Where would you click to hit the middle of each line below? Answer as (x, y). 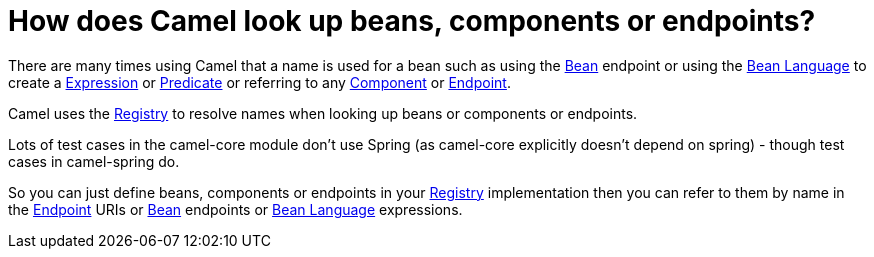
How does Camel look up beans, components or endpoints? (412, 21)
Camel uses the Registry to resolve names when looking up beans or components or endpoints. (323, 113)
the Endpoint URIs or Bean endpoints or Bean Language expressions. (235, 209)
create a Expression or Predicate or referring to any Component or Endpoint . (259, 82)
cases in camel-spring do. (94, 161)
